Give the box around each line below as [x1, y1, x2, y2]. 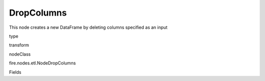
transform [9, 42, 29, 48]
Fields [9, 69, 22, 75]
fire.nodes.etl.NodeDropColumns [9, 60, 76, 66]
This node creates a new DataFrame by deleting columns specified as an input [9, 24, 168, 30]
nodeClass [9, 51, 31, 57]
